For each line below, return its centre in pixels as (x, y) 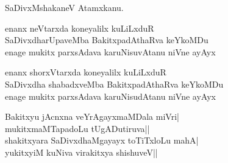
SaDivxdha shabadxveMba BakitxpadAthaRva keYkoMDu (114, 84)
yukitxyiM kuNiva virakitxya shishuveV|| (81, 152)
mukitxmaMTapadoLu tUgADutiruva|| (77, 128)
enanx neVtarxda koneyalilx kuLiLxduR (80, 28)
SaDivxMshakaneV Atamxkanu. (64, 7)
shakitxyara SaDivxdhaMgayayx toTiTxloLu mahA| (102, 140)
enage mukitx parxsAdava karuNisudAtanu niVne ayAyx (110, 96)
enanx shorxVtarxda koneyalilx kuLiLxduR (86, 72)
